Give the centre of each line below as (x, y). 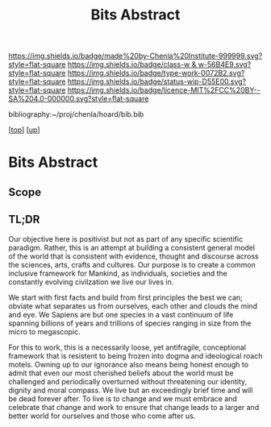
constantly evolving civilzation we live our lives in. (91, 282)
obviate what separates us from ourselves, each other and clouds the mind (133, 306)
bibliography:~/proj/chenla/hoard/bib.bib (76, 114)
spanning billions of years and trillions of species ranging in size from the (130, 323)
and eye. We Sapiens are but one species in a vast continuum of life (121, 314)
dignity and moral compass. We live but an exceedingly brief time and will (131, 390)
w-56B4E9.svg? (225, 64)
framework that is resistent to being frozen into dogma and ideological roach (135, 355)
